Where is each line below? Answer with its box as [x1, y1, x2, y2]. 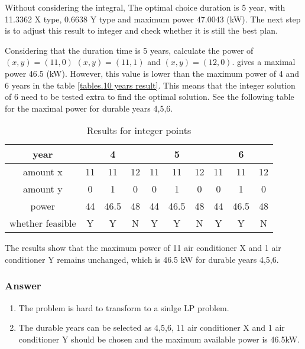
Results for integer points [86, 123, 192, 138]
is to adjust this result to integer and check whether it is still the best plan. [5, 24, 278, 37]
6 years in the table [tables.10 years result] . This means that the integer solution [5, 79, 296, 91]
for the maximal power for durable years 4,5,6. [5, 102, 173, 114]
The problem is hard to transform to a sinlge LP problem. [18, 301, 229, 314]
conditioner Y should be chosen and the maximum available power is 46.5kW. [18, 332, 300, 345]
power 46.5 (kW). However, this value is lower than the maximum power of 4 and [5, 67, 300, 79]
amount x [22, 165, 63, 179]
